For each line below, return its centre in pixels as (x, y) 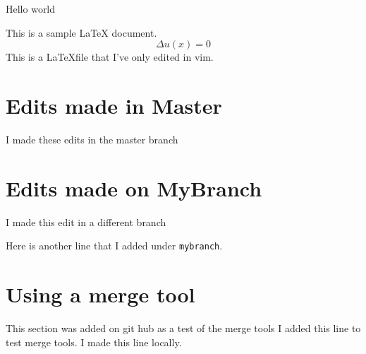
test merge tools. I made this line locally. (94, 342)
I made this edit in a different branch (86, 222)
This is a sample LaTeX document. (81, 32)
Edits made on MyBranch (134, 188)
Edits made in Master (114, 105)
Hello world (31, 8)
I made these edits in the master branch (92, 139)
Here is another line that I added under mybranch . (114, 246)
